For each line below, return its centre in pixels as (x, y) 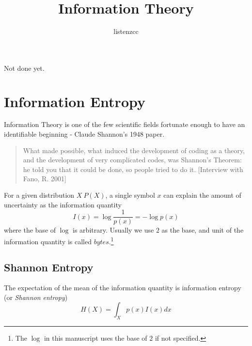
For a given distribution (39, 195)
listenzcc (126, 31)
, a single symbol (130, 195)
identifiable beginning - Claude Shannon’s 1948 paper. (84, 134)
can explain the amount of (202, 195)
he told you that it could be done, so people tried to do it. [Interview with (133, 169)
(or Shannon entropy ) (36, 297)
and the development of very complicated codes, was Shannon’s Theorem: (132, 160)
